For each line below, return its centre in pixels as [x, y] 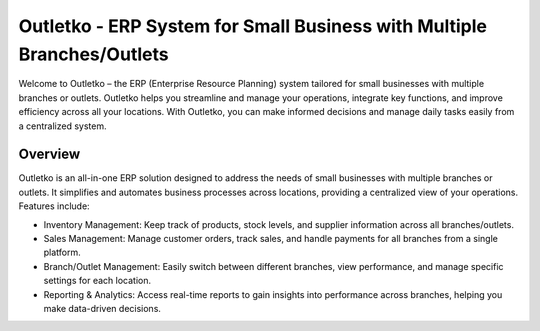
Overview [49, 154]
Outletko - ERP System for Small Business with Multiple [253, 26]
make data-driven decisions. [102, 308]
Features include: [54, 206]
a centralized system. [62, 126]
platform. [62, 252]
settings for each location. [97, 281]
